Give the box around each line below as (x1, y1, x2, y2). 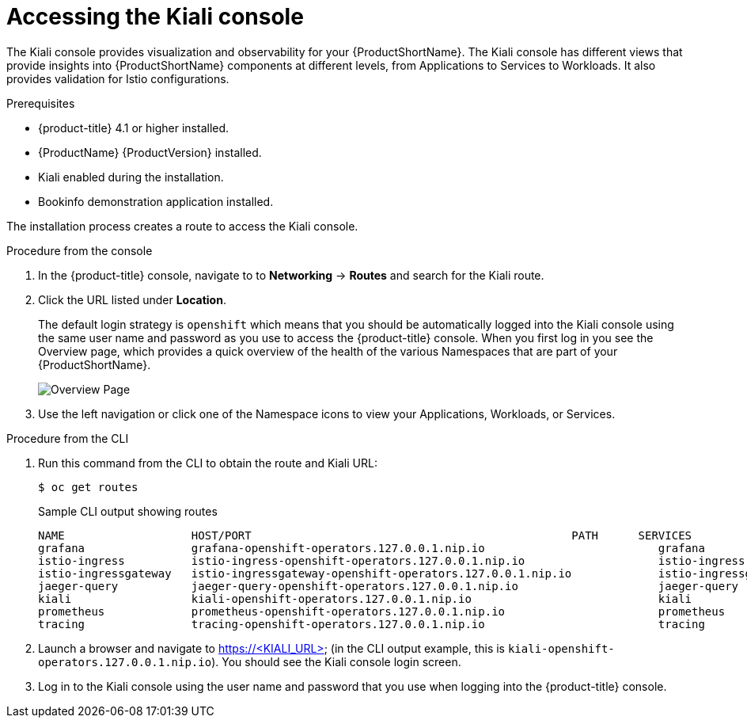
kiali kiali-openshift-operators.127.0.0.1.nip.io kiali (38, 592, 692, 605)
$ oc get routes (38, 480, 138, 493)
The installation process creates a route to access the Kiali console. (6, 219, 358, 233)
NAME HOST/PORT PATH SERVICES (38, 528, 692, 542)
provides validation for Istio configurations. (6, 71, 229, 86)
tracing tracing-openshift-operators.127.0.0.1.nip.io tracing (38, 617, 705, 631)
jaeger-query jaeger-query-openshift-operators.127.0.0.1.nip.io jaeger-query (38, 579, 739, 593)
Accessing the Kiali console (6, 3, 304, 30)
